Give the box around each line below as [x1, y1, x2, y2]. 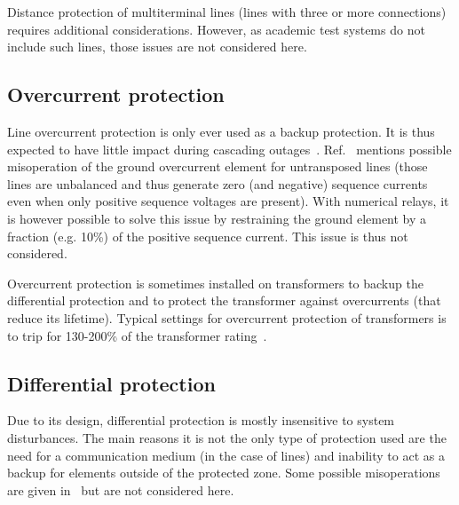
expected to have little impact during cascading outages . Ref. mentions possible [7, 139, 452, 158]
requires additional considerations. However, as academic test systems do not [7, 20, 425, 38]
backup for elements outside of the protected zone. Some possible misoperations [7, 463, 440, 482]
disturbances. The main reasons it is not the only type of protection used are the [7, 428, 447, 446]
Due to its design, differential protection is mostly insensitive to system [7, 411, 395, 430]
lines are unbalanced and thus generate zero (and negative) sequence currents [7, 174, 428, 193]
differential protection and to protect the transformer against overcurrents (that [7, 291, 441, 310]
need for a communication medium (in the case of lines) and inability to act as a [7, 446, 445, 464]
